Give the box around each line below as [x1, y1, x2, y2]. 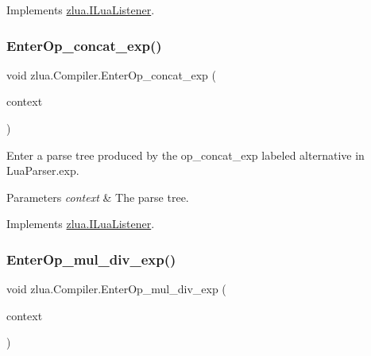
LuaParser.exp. [6, 162, 79, 179]
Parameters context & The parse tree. [6, 188, 189, 205]
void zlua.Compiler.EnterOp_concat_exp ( [6, 66, 216, 83]
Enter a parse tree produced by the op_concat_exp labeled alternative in [6, 146, 365, 163]
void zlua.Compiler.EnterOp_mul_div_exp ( [6, 281, 226, 297]
